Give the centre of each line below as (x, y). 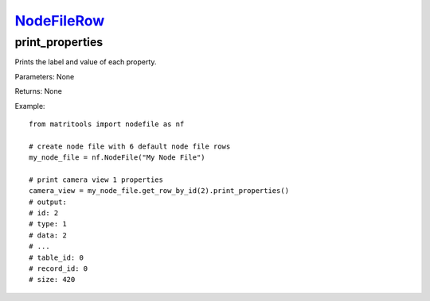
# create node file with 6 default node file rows (130, 146)
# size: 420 (52, 280)
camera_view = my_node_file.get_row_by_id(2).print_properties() (159, 191)
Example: (30, 106)
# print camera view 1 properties (96, 179)
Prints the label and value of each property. (86, 62)
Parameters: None (45, 76)
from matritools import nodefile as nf (107, 124)
